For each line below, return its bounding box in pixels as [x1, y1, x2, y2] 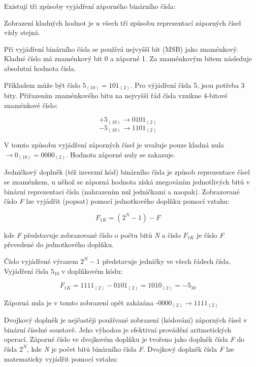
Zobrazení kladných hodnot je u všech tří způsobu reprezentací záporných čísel [4, 17, 241, 28]
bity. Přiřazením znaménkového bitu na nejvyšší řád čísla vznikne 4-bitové [4, 90, 228, 101]
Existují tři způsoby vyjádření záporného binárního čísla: [4, 1, 176, 11]
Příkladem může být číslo [4, 79, 81, 90]
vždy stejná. [4, 27, 40, 37]
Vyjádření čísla [4, 265, 49, 276]
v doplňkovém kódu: [62, 265, 123, 276]
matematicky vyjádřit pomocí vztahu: [4, 353, 118, 364]
